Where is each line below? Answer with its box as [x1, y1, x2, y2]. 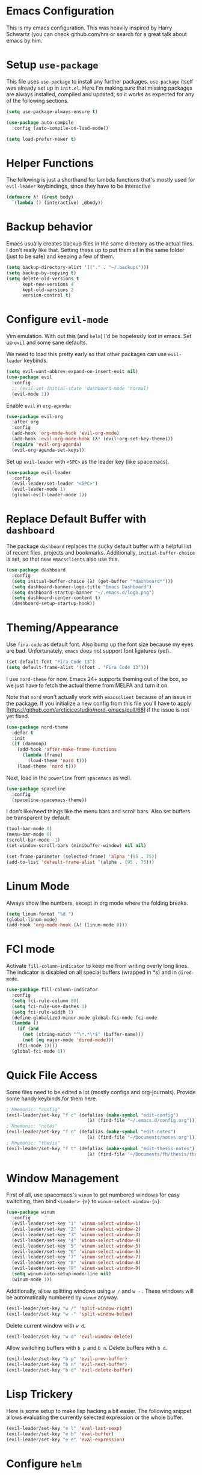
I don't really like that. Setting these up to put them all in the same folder [6, 247, 185, 253]
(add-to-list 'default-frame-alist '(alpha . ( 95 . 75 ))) [6, 859, 155, 865]
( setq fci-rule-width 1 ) [11, 1009, 74, 1015]
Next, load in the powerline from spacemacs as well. [6, 774, 132, 781]
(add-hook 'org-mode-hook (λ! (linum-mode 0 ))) [6, 922, 128, 928]
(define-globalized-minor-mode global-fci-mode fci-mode [11, 1015, 158, 1021]
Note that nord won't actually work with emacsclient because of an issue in [6, 693, 192, 700]
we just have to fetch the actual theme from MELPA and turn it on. [6, 682, 170, 689]
